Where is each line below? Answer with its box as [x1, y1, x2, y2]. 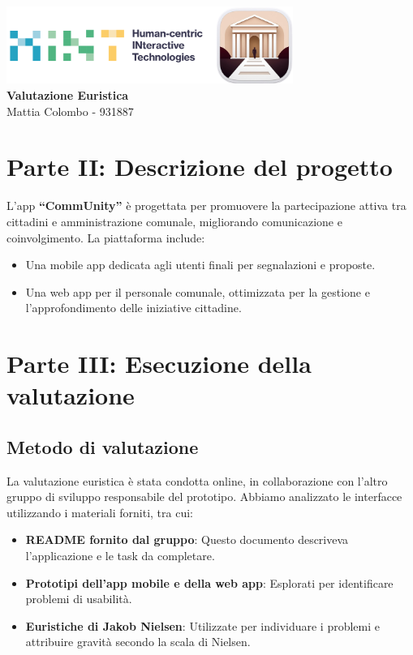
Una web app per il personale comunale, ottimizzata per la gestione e [25, 283, 370, 300]
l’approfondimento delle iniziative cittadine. [25, 299, 242, 316]
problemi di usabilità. [25, 590, 132, 607]
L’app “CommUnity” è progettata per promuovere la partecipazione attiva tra [6, 197, 407, 214]
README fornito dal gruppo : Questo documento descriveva [25, 531, 349, 548]
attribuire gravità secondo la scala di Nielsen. [25, 633, 251, 650]
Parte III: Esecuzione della [6, 347, 312, 380]
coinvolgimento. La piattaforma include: [6, 229, 205, 246]
